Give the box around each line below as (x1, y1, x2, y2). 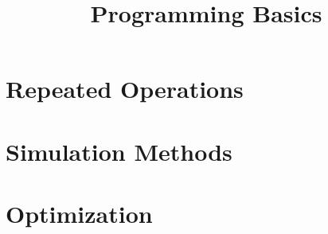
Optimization (6, 197, 153, 230)
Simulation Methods (6, 135, 232, 167)
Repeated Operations (6, 72, 244, 105)
